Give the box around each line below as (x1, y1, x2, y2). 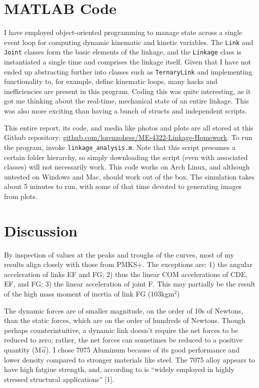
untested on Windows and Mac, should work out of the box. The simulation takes (4, 171, 254, 181)
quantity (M (4, 344, 41, 354)
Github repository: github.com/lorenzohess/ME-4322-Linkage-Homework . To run (4, 132, 252, 142)
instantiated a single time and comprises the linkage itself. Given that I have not (4, 56, 251, 67)
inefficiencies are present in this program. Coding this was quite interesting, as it (4, 85, 251, 96)
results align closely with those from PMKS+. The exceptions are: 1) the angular (4, 259, 252, 269)
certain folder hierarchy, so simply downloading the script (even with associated (4, 151, 248, 162)
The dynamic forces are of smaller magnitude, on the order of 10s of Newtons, (4, 305, 243, 315)
